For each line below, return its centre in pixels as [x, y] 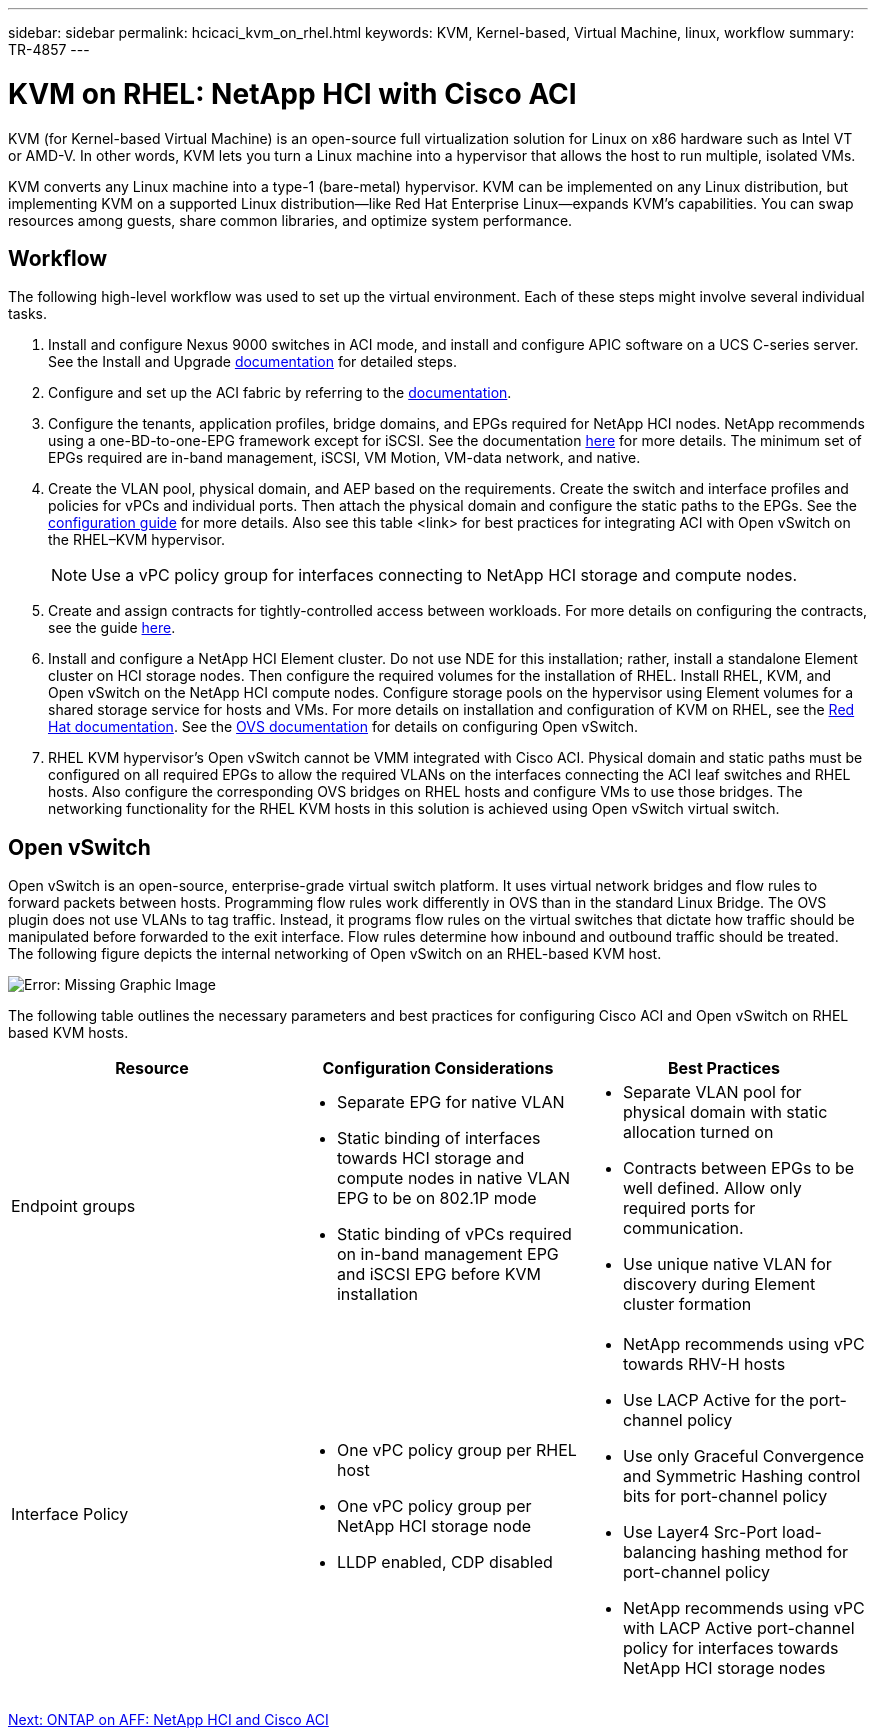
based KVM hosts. [68, 1033]
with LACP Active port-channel [738, 1628]
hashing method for [774, 1552]
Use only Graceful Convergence [743, 1456]
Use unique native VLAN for [727, 1264]
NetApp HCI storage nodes [724, 1668]
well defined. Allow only [712, 1188]
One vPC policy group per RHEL [456, 1450]
